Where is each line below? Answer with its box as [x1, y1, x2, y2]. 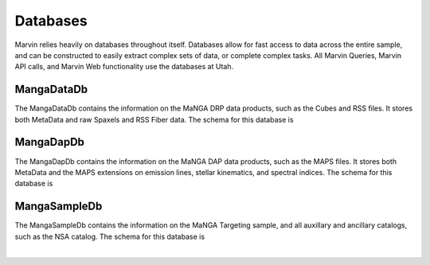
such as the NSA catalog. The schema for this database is [14, 232, 205, 241]
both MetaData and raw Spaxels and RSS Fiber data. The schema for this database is [14, 115, 294, 124]
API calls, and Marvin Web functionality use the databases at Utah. [14, 62, 234, 72]
